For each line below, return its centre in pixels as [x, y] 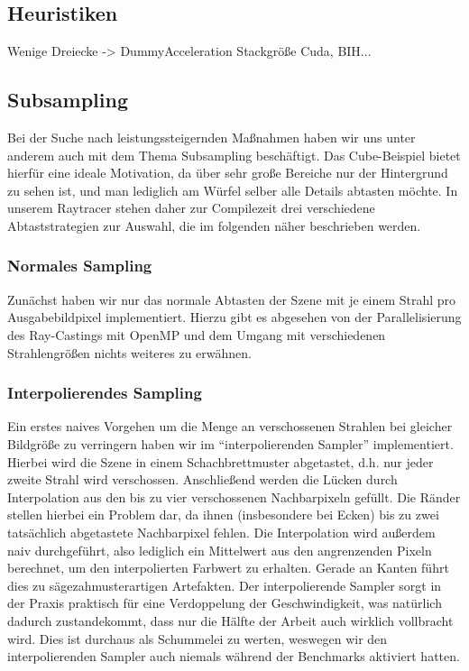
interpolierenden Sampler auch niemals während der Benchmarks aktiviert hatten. [234, 656]
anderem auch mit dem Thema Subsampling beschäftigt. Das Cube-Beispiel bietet [234, 155]
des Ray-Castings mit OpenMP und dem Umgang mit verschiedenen [197, 334]
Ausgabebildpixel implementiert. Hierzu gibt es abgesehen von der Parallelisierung [234, 317]
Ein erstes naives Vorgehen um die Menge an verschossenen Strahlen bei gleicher [230, 426]
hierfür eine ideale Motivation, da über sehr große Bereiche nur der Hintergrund [228, 173]
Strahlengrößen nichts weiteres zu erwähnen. [129, 352]
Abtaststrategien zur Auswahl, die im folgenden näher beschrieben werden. [214, 225]
